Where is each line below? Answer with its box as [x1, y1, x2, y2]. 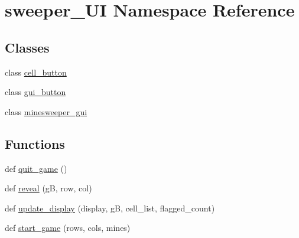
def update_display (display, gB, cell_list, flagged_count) [5, 201, 215, 214]
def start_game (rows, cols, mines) [5, 221, 131, 234]
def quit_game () [5, 162, 67, 174]
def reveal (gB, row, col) [5, 182, 92, 194]
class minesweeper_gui [5, 105, 87, 118]
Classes [5, 38, 50, 56]
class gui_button [5, 86, 66, 98]
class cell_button [5, 66, 67, 78]
